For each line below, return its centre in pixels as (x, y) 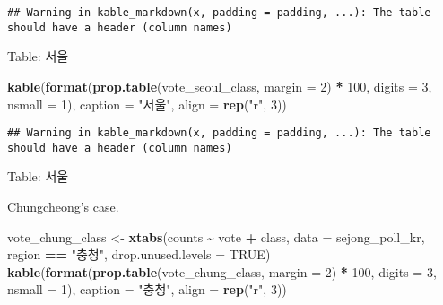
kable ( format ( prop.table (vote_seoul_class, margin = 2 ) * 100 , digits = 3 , (220, 86)
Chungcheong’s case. (63, 206)
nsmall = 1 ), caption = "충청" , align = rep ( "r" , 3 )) (147, 289)
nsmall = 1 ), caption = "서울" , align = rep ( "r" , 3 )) (147, 104)
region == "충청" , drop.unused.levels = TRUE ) (139, 254)
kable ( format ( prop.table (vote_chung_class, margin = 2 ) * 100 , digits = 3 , (222, 271)
